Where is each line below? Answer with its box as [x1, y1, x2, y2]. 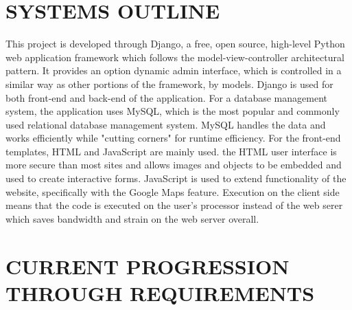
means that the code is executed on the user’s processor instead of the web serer [5, 198, 343, 212]
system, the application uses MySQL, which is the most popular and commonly [5, 104, 340, 118]
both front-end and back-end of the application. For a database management [5, 90, 327, 104]
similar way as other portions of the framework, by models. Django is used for [5, 76, 333, 91]
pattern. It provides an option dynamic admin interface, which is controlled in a [5, 63, 342, 78]
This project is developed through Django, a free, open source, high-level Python [5, 36, 345, 51]
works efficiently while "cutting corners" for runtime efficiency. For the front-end [5, 131, 341, 145]
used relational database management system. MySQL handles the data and [5, 117, 326, 131]
